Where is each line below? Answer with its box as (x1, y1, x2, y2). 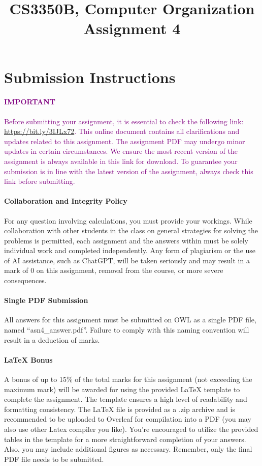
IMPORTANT (4, 96, 56, 107)
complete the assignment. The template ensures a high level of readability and (4, 394, 247, 404)
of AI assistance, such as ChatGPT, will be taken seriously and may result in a (4, 255, 250, 265)
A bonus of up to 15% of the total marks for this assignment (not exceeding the (4, 374, 252, 385)
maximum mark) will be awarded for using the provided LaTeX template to (4, 383, 240, 394)
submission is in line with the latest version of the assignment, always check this (4, 166, 253, 176)
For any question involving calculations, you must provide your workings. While (4, 215, 252, 226)
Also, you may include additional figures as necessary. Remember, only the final (4, 444, 252, 454)
